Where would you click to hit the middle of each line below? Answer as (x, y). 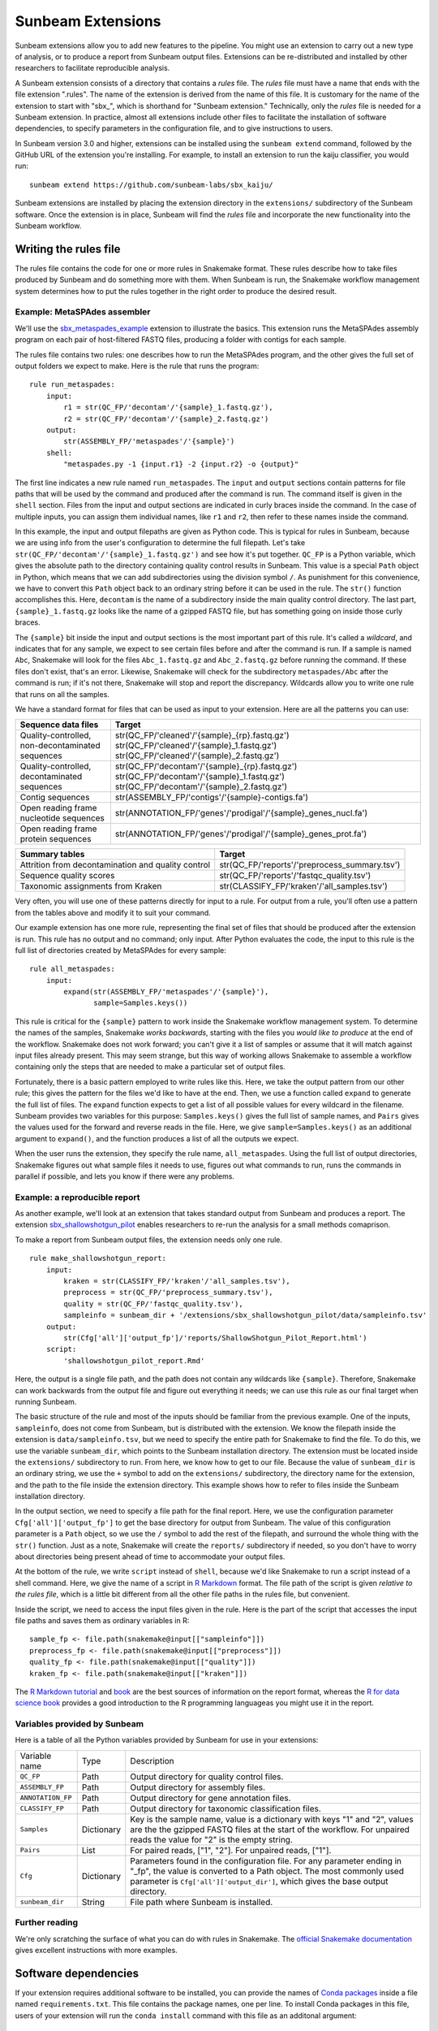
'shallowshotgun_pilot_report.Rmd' (134, 1360)
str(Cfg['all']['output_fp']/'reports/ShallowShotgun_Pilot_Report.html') (215, 1338)
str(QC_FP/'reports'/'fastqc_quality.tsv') (295, 876)
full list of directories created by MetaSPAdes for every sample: (121, 950)
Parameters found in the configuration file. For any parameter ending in (266, 1860)
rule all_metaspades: (72, 969)
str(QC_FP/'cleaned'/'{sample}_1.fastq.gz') (196, 746)
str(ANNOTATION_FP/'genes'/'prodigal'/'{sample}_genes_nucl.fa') (241, 813)
